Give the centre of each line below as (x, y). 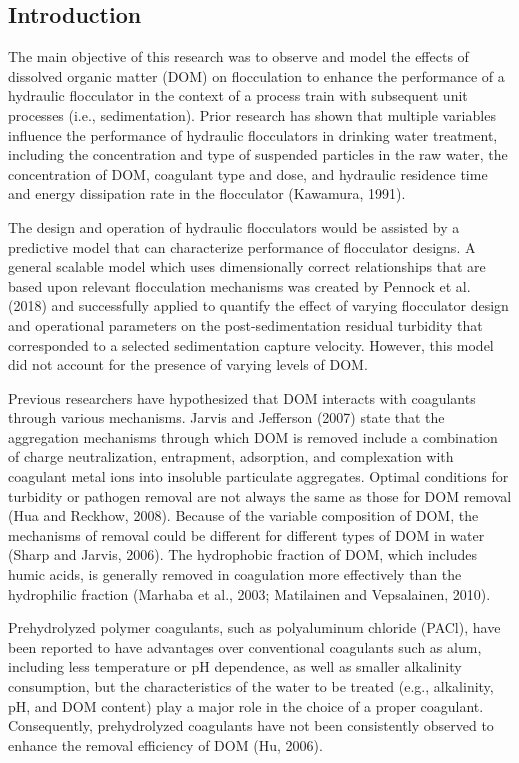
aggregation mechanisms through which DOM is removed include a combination (253, 436)
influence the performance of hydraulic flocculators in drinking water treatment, (253, 134)
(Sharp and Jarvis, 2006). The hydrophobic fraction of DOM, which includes (242, 554)
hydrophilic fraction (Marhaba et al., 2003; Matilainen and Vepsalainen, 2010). (249, 593)
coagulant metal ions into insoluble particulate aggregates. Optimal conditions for (258, 476)
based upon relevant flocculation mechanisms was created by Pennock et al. (239, 285)
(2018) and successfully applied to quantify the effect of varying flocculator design (258, 305)
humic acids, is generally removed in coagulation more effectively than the (235, 574)
